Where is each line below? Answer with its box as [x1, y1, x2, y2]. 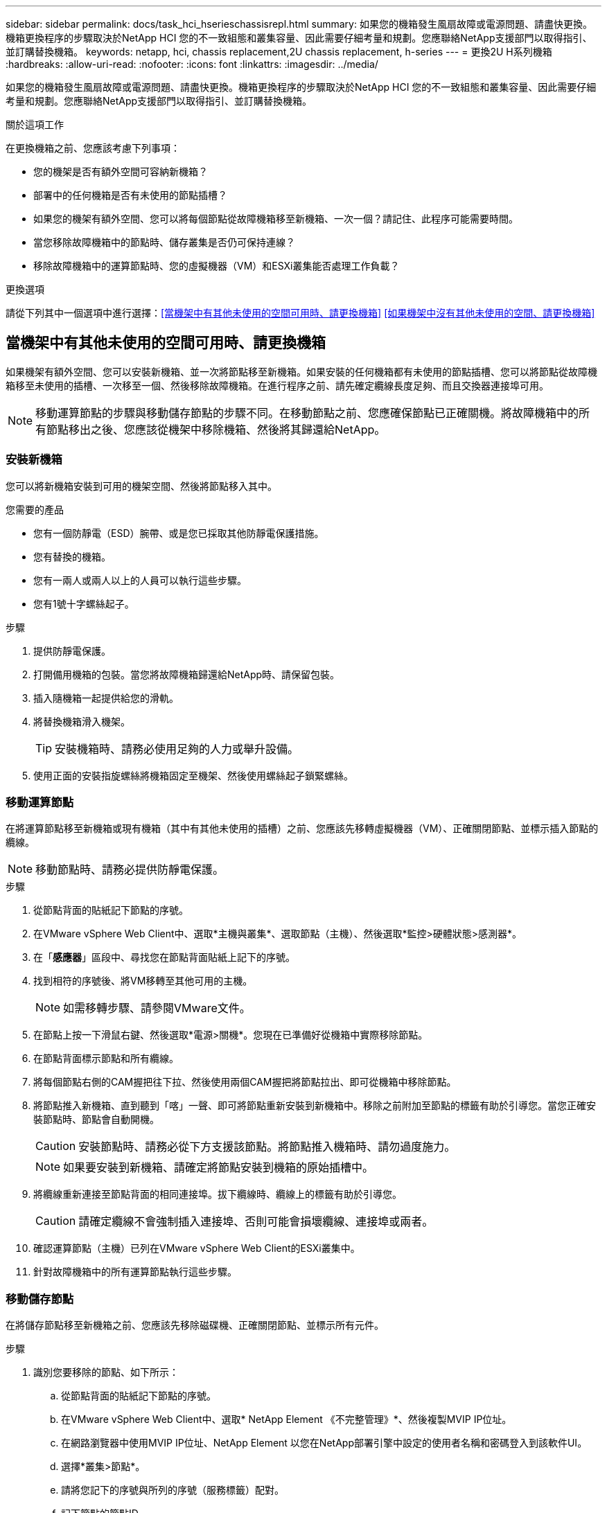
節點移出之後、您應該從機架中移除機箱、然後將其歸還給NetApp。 [46, 422, 386, 436]
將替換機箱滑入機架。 [33, 715, 130, 727]
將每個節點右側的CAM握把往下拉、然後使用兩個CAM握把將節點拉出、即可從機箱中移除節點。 [33, 1076, 457, 1088]
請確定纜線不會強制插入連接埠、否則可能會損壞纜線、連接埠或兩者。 [78, 1214, 434, 1229]
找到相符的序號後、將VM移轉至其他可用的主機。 [33, 975, 253, 987]
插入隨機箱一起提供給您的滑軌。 [33, 691, 179, 704]
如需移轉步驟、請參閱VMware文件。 [63, 1001, 251, 1016]
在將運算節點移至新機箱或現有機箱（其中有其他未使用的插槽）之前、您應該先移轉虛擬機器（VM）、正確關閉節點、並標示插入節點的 [6, 822, 599, 835]
